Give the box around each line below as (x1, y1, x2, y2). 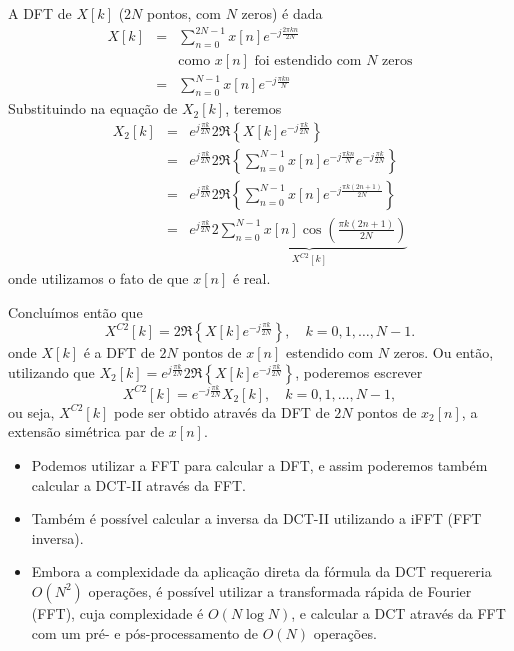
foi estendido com (254, 53, 362, 68)
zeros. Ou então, (393, 342, 494, 363)
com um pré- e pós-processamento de (31, 622, 258, 643)
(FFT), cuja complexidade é (31, 602, 204, 623)
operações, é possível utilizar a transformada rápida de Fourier (88, 580, 472, 601)
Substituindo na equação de (8, 98, 178, 119)
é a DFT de (83, 342, 155, 363)
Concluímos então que (8, 301, 143, 322)
